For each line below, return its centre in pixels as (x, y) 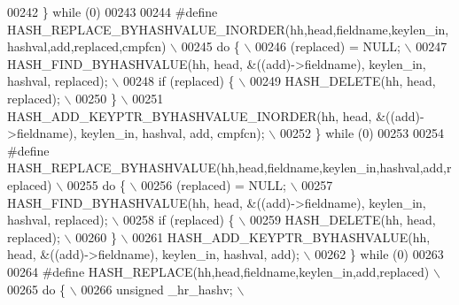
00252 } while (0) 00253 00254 (362, 133)
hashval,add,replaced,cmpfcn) (87, 46)
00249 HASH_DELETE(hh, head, (342, 81)
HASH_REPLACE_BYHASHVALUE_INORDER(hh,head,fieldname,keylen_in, (228, 29)
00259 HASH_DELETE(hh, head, (342, 220)
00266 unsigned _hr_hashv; (157, 289)
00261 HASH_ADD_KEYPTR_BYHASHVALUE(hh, (281, 236)
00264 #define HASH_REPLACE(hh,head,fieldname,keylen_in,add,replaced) (218, 271)
